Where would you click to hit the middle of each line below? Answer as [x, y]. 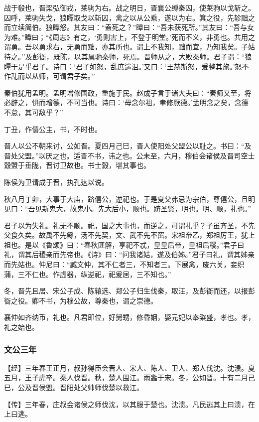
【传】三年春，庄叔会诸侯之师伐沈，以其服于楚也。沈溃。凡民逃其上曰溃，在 [129, 404]
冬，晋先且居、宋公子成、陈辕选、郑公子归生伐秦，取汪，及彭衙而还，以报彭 [129, 291]
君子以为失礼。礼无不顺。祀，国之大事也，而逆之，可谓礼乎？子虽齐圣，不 [126, 225]
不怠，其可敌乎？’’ [34, 112]
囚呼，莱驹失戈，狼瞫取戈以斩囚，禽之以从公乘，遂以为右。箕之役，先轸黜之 [129, 17]
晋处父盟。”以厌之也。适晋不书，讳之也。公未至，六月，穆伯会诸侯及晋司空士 [129, 155]
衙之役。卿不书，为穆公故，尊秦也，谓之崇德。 [81, 300]
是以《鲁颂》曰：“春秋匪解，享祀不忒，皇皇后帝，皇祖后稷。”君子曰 [134, 244]
